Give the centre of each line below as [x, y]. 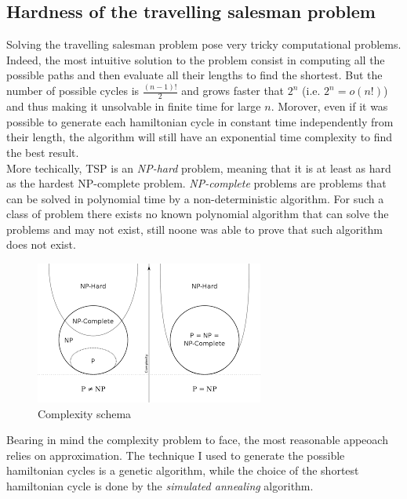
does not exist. [41, 244]
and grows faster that [233, 91]
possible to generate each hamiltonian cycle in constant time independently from [200, 121]
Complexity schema [85, 413]
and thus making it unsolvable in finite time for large [134, 106]
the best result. [43, 152]
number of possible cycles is [73, 91]
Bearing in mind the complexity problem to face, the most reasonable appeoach [197, 440]
